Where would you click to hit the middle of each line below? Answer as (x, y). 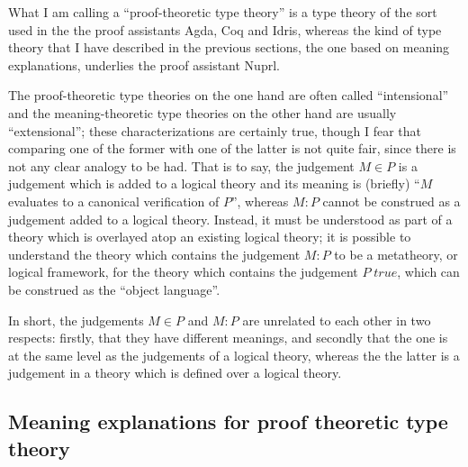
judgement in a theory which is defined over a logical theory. (175, 373)
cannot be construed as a (391, 201)
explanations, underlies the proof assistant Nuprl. (144, 64)
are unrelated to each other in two (337, 320)
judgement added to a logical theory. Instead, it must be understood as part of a (230, 219)
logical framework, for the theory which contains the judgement (183, 272)
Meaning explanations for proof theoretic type (228, 421)
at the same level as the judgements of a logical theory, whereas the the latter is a (234, 355)
